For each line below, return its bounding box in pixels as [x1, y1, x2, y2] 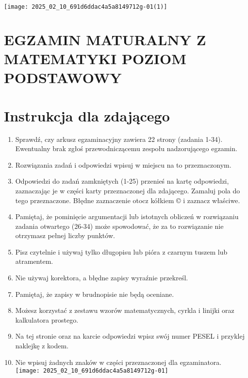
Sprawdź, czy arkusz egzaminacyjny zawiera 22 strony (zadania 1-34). [15, 134, 223, 144]
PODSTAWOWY [4, 68, 122, 87]
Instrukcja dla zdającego [4, 105, 170, 125]
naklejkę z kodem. [15, 341, 69, 351]
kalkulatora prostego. [15, 314, 79, 325]
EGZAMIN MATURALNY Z [4, 29, 206, 49]
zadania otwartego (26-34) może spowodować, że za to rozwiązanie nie [15, 221, 224, 231]
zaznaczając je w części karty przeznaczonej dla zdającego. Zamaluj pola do [15, 185, 240, 195]
